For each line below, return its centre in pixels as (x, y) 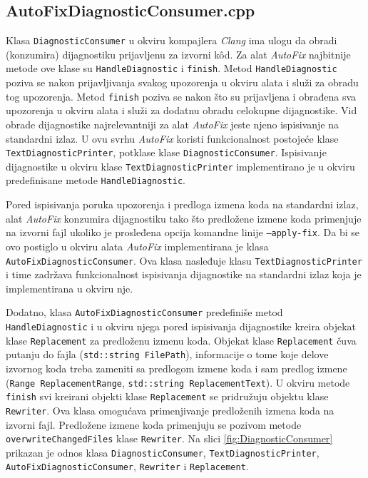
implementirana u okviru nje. (70, 288)
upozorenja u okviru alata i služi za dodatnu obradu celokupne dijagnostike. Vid (182, 110)
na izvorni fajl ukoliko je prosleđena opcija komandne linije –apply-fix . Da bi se (183, 232)
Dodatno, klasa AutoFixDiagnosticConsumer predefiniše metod (144, 312)
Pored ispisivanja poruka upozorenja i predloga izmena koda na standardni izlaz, (182, 204)
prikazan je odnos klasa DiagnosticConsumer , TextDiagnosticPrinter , (163, 452)
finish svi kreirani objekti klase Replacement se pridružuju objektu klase (167, 396)
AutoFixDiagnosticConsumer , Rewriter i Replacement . (127, 466)
